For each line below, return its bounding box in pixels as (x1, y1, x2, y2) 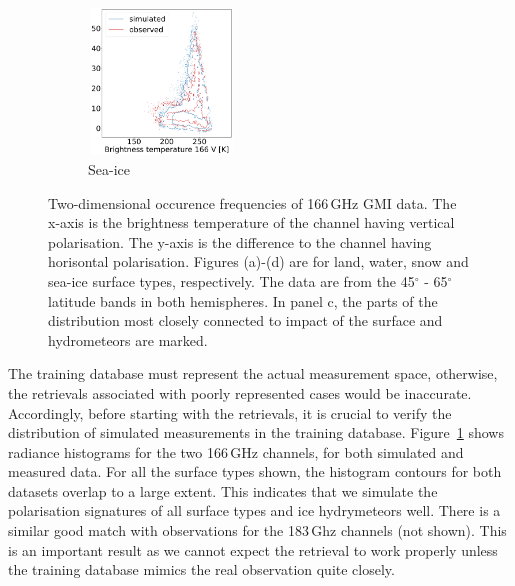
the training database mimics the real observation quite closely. (8, 559, 395, 580)
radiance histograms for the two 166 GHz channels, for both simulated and (8, 441, 464, 462)
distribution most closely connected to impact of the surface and (48, 310, 443, 331)
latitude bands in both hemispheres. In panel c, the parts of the (48, 290, 438, 311)
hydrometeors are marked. (48, 329, 208, 350)
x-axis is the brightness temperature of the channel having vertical (48, 212, 455, 233)
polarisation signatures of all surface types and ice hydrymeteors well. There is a (8, 500, 501, 521)
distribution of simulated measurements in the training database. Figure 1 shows (8, 422, 504, 443)
